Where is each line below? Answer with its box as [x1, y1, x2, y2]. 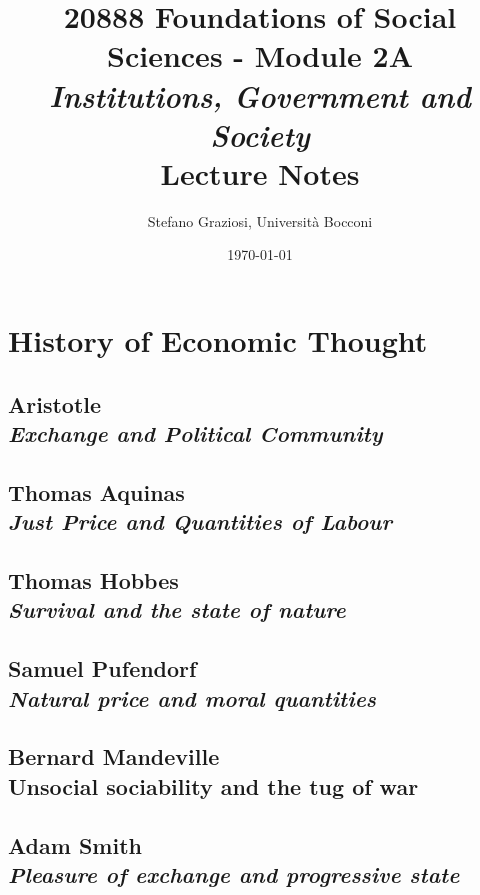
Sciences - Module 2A [107, 35, 413, 76]
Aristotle [8, 388, 102, 419]
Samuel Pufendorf [8, 653, 197, 684]
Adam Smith [8, 829, 142, 860]
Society [210, 113, 310, 155]
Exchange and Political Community [8, 418, 383, 449]
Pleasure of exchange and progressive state [8, 858, 460, 889]
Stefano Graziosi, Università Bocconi [147, 210, 373, 231]
